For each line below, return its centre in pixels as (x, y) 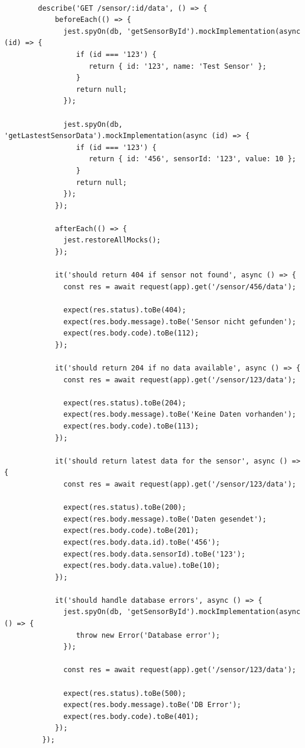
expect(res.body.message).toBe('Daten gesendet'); (165, 519)
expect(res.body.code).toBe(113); (131, 426)
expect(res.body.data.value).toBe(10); (142, 566)
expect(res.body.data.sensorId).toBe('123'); (155, 554)
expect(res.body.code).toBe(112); (131, 333)
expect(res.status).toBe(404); (125, 310)
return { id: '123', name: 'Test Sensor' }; (178, 66)
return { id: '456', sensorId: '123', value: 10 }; (192, 159)
